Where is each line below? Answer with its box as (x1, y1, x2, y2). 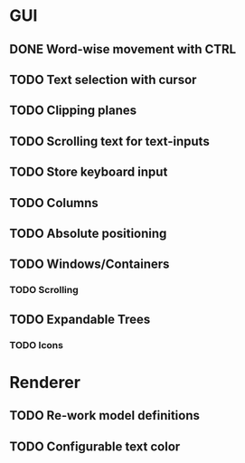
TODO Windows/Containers (9, 257, 170, 272)
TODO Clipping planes (9, 103, 137, 118)
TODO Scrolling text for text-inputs (9, 133, 210, 149)
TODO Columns (9, 195, 99, 211)
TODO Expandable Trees (9, 311, 151, 326)
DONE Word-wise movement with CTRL (9, 42, 237, 57)
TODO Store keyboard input (9, 165, 168, 180)
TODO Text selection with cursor (9, 71, 197, 87)
